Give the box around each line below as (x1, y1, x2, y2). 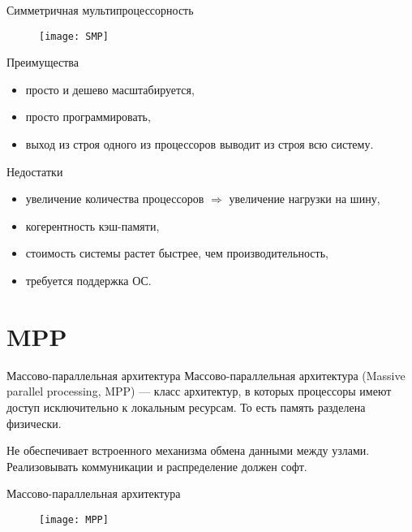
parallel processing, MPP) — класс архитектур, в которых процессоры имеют (6, 383, 392, 400)
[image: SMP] (39, 30, 109, 42)
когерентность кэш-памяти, (25, 217, 160, 234)
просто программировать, (25, 108, 151, 125)
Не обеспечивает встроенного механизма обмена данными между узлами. (6, 442, 370, 459)
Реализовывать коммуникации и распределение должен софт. (6, 457, 307, 474)
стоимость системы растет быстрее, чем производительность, (25, 244, 328, 262)
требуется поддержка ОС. (25, 272, 152, 288)
